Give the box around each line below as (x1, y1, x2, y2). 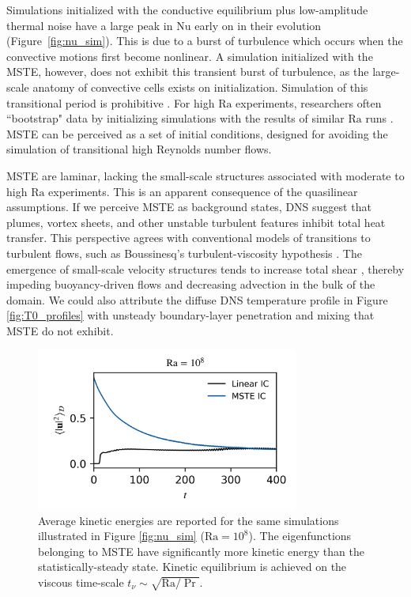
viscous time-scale (38, 573, 124, 590)
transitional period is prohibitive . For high (6, 94, 215, 111)
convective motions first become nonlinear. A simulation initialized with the (6, 47, 373, 64)
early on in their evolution (194, 17, 322, 33)
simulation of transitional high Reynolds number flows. (6, 141, 272, 157)
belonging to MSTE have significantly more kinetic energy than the (38, 542, 364, 559)
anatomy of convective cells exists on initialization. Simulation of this (32, 78, 368, 95)
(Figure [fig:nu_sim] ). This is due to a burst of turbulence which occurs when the (6, 32, 403, 49)
